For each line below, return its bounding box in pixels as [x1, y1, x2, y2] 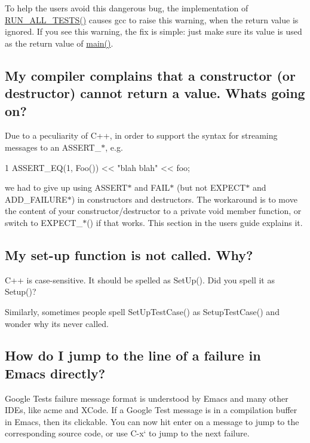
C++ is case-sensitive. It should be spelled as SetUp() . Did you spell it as [5, 273, 275, 286]
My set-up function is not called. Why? [5, 245, 253, 264]
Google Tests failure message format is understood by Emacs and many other [5, 392, 288, 404]
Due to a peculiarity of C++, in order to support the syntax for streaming [5, 129, 278, 142]
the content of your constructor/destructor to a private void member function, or [5, 204, 302, 217]
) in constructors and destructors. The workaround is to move [71, 193, 297, 205]
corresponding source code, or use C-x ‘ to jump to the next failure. [5, 427, 250, 439]
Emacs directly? [5, 363, 106, 382]
